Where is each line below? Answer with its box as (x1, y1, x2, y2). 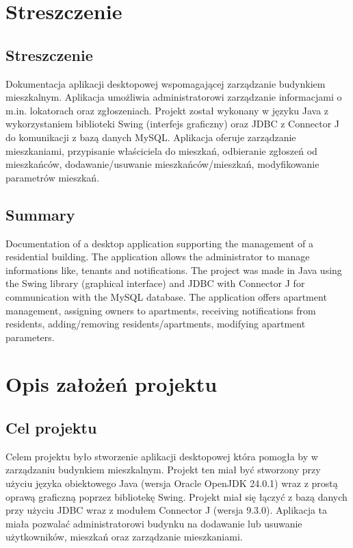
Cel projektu (5, 417, 97, 438)
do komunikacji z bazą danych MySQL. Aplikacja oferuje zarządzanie (5, 129, 296, 144)
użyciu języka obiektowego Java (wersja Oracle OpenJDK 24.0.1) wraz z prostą (5, 476, 338, 490)
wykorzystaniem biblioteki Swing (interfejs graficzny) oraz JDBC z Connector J (5, 116, 340, 131)
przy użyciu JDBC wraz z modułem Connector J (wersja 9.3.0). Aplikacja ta (5, 503, 328, 517)
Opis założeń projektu (5, 370, 218, 398)
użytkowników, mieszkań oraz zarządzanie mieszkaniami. (5, 530, 243, 544)
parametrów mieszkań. (5, 170, 100, 184)
